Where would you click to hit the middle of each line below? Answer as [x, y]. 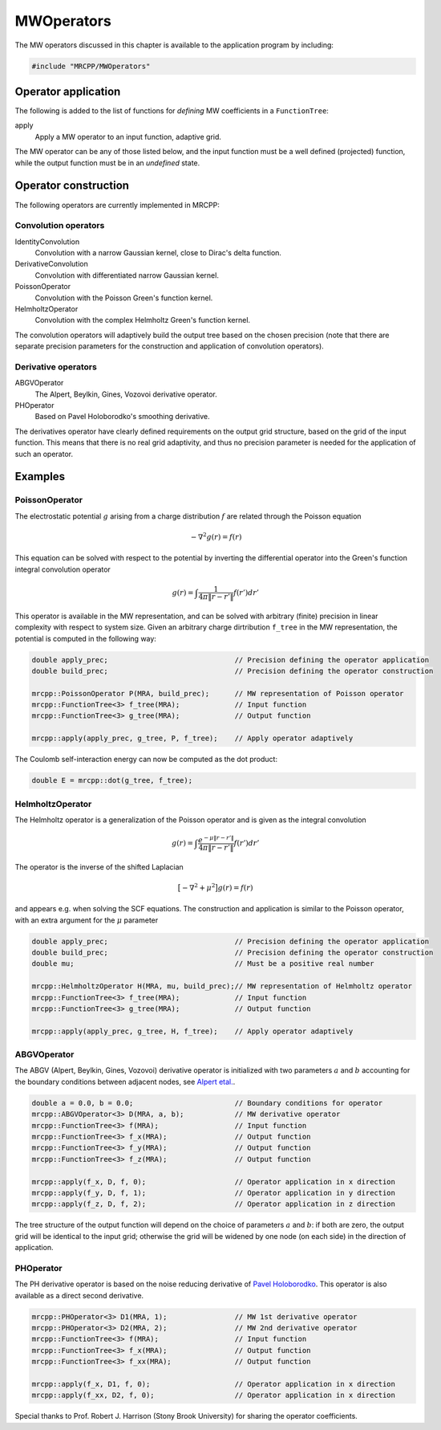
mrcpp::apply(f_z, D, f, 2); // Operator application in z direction [214, 1204]
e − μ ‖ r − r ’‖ [216, 839]
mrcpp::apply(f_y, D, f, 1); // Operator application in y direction [214, 1193]
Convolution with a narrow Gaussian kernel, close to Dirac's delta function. [158, 253]
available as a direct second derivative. [79, 1295]
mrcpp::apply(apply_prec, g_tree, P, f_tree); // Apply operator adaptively [192, 738]
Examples [40, 477]
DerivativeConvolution [51, 264]
